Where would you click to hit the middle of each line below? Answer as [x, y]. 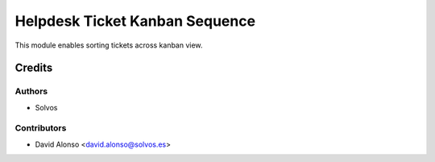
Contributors [41, 128]
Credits [34, 68]
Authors [31, 91]
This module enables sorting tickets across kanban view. [109, 45]
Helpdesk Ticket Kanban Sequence [135, 21]
